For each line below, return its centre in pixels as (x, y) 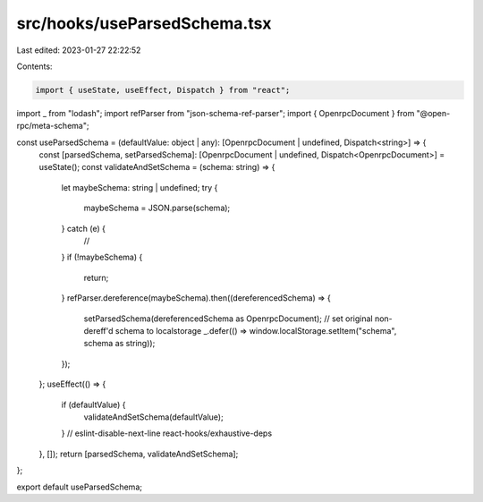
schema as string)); (119, 344)
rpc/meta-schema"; (53, 126)
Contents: (34, 66)
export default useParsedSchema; (80, 487)
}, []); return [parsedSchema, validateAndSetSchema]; (139, 454)
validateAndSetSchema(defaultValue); (153, 417)
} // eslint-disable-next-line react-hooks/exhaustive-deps (167, 433)
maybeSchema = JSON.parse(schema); (157, 208)
